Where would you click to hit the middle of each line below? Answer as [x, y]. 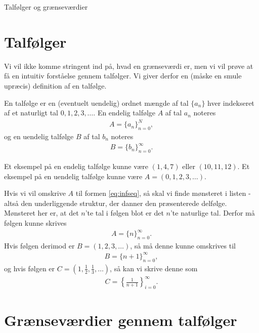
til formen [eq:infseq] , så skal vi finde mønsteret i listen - [163, 193]
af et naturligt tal [31, 113]
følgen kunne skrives [35, 222]
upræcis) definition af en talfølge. [55, 85]
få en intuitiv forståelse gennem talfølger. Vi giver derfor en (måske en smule [123, 76]
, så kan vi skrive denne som [154, 268]
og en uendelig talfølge [39, 136]
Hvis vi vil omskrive [35, 193]
